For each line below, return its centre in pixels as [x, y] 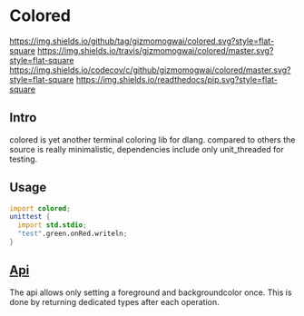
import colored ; [40, 208]
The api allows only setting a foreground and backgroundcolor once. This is [151, 292]
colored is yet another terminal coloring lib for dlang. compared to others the [152, 139]
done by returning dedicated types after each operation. [114, 301]
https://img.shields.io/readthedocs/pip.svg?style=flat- [177, 79]
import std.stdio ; [53, 225]
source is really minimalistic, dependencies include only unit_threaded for [147, 149]
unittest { [30, 217]
